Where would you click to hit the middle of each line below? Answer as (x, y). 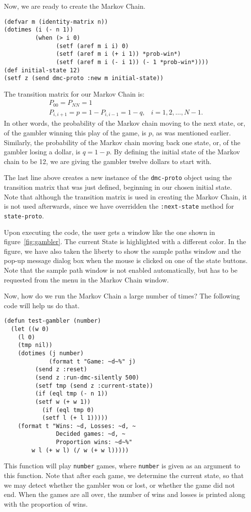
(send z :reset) (61, 370)
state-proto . (24, 215)
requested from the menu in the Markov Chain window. (86, 279)
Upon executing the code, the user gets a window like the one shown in (110, 232)
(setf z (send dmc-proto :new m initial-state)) (84, 78)
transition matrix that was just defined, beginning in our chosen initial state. (118, 187)
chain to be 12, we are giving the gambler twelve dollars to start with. (108, 161)
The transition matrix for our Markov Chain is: (74, 93)
